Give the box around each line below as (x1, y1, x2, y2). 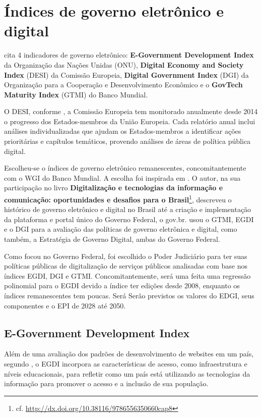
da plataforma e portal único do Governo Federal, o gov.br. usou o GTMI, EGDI (4, 214, 254, 224)
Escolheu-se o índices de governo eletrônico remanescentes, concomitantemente (4, 163, 246, 173)
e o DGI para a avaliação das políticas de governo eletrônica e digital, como (4, 224, 237, 234)
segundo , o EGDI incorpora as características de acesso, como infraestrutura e (4, 358, 247, 369)
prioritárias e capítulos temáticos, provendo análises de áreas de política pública (4, 136, 251, 146)
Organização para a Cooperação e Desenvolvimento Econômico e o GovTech (4, 79, 243, 90)
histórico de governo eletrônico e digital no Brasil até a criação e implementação (4, 204, 251, 215)
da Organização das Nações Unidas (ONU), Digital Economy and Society (4, 59, 244, 70)
